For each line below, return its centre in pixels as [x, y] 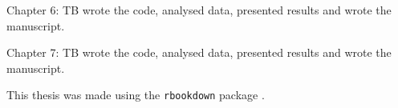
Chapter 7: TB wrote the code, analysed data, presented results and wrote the [199, 52]
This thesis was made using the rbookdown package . [136, 95]
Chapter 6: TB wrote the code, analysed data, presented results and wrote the [199, 10]
